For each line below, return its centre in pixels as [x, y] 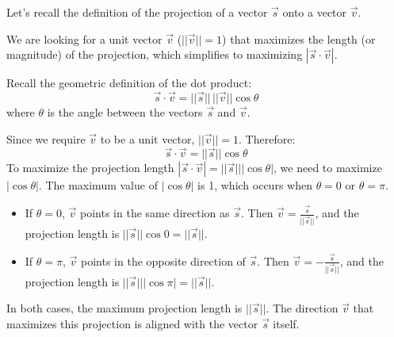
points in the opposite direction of [163, 260]
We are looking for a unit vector [84, 38]
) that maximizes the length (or [299, 38]
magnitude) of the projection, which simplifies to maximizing [155, 54]
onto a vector [315, 12]
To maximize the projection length [90, 168]
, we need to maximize [328, 168]
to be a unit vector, [147, 138]
